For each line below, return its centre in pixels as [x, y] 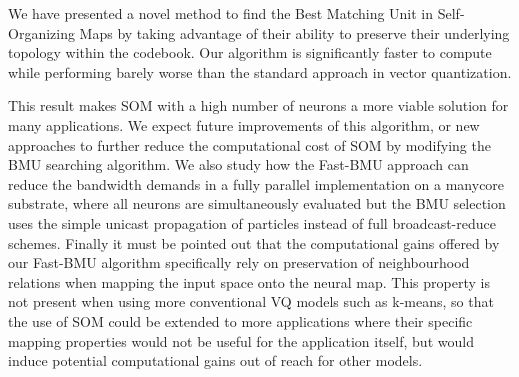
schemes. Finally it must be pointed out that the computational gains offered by [254, 242]
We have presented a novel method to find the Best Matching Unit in [221, 13]
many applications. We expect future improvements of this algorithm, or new [244, 124]
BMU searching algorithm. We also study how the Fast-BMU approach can [238, 164]
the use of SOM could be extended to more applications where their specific [240, 320]
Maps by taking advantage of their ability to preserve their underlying [294, 32]
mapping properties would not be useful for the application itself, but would [241, 340]
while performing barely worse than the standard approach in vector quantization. [260, 71]
